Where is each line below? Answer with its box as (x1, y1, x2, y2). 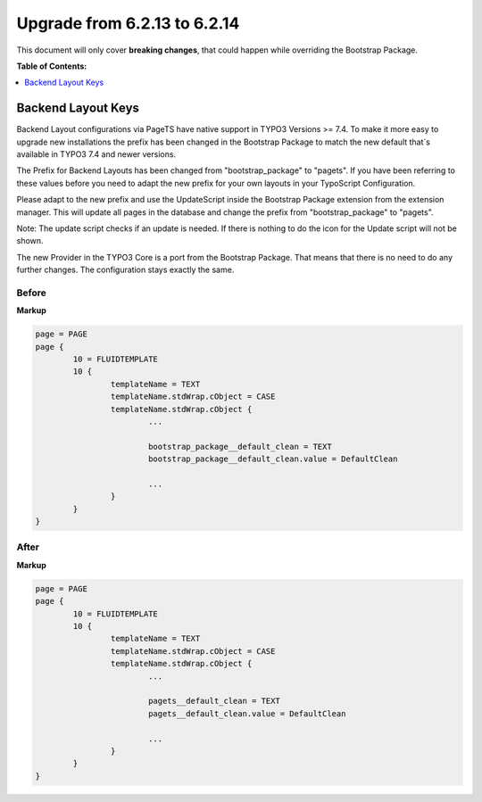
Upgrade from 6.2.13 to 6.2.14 (16, 13, 240, 33)
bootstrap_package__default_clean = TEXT (147, 442, 332, 451)
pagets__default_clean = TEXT (147, 696, 280, 707)
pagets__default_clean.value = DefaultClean (147, 708, 346, 718)
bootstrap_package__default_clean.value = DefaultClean (147, 454, 398, 464)
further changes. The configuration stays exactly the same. (16, 264, 235, 276)
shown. (16, 236, 44, 246)
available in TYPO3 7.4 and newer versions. (16, 149, 177, 160)
